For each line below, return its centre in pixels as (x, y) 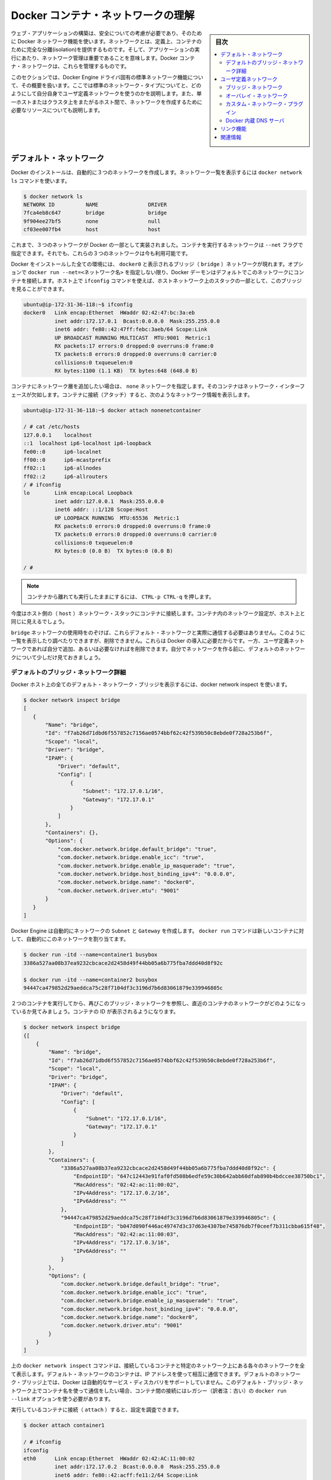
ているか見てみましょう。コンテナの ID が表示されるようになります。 (95, 1012)
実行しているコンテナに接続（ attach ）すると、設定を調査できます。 (97, 1410)
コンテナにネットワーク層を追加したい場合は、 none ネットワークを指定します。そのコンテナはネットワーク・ (145, 386)
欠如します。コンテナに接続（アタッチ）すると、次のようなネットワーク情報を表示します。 (142, 394)
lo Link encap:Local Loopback (78, 493)
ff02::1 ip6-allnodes (62, 468)
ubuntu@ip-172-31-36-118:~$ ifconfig (78, 305)
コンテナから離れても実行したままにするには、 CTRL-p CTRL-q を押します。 (121, 597)
